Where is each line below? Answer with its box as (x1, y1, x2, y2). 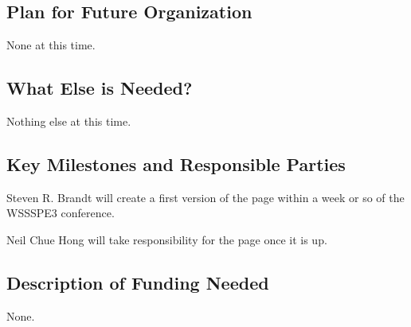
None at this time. (6, 37, 96, 53)
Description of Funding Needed (6, 270, 269, 294)
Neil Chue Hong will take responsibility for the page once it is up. (6, 231, 327, 247)
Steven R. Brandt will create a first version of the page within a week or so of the (6, 189, 405, 205)
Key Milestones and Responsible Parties (6, 151, 346, 176)
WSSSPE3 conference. (6, 204, 115, 221)
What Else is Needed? (6, 76, 193, 100)
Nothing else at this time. (6, 113, 131, 129)
